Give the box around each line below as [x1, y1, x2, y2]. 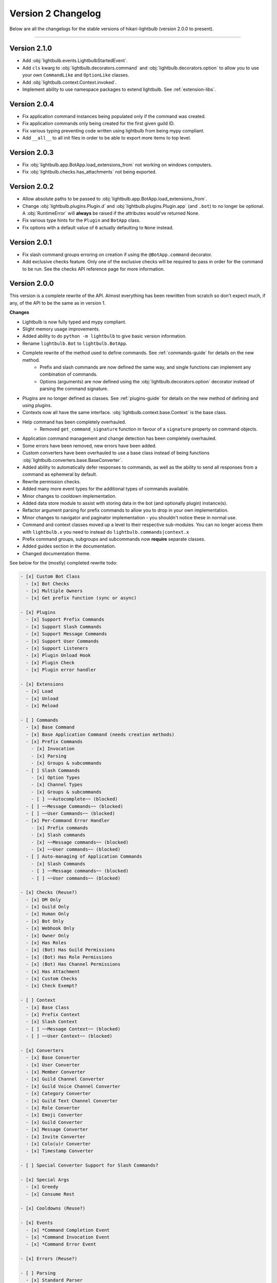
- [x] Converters [20, 1047, 64, 1053]
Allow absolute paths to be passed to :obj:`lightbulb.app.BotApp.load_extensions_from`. [22, 196, 207, 202]
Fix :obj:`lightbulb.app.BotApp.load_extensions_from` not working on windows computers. [22, 162, 212, 168]
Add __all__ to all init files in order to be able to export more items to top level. [22, 135, 191, 141]
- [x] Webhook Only [26, 925, 75, 931]
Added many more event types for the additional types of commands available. [22, 485, 189, 492]
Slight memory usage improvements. [22, 326, 100, 332]
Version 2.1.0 [9, 44, 52, 53]
